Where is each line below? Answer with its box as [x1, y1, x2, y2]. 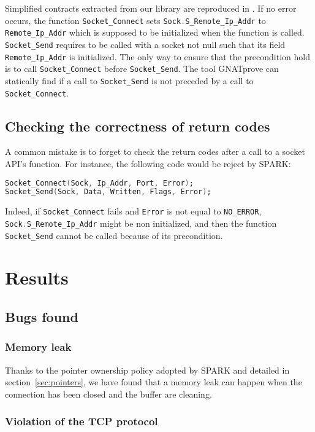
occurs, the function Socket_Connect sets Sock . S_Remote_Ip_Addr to [5, 14, 266, 26]
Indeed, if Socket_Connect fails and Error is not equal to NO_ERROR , [5, 205, 262, 218]
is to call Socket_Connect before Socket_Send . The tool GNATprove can [5, 62, 279, 75]
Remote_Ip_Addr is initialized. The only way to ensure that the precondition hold [5, 50, 310, 63]
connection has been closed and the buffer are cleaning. [5, 387, 212, 400]
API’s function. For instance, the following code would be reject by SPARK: [5, 157, 291, 170]
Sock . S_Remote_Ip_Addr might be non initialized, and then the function [5, 216, 277, 229]
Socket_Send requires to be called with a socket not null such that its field [5, 37, 286, 50]
